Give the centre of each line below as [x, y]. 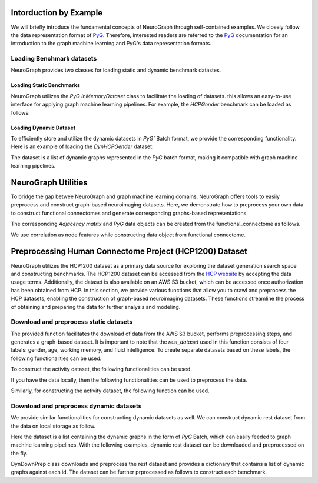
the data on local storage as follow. [53, 426]
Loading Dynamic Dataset [43, 128]
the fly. [19, 453]
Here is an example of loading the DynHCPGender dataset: [82, 146]
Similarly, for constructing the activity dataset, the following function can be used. [110, 391]
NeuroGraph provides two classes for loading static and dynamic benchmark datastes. [116, 70]
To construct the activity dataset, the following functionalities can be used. [102, 369]
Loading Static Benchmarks [46, 85]
